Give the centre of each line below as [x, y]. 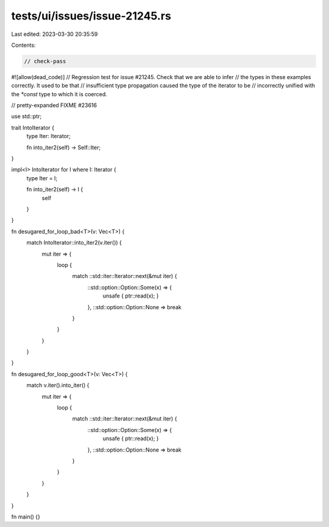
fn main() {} [26, 517]
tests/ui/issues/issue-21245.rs [91, 16]
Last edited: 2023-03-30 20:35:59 [55, 34]
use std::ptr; [27, 116]
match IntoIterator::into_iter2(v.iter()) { [74, 243]
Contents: [23, 45]
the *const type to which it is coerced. [59, 94]
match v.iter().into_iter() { [58, 385]
